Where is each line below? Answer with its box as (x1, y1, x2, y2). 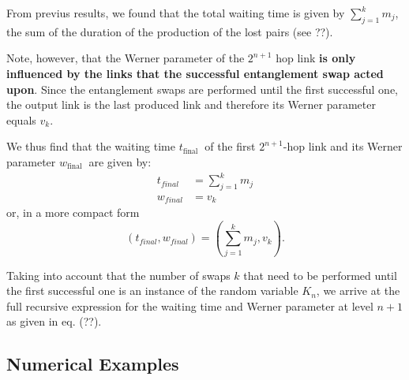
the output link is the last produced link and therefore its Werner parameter (6, 96, 376, 113)
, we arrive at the (316, 282, 400, 299)
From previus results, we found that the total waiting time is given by (6, 5, 345, 20)
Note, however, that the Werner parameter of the (6, 50, 245, 66)
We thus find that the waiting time (6, 138, 175, 155)
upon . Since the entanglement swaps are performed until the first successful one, (6, 80, 398, 97)
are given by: (88, 153, 152, 170)
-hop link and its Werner (283, 138, 403, 155)
